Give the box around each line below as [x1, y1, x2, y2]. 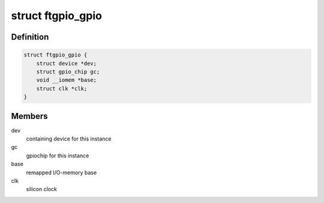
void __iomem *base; [36, 77, 97, 83]
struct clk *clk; [36, 85, 88, 92]
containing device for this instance [26, 135, 112, 142]
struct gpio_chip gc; [36, 68, 100, 75]
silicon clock [26, 186, 57, 193]
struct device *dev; [36, 60, 97, 67]
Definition [11, 32, 49, 42]
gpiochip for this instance [26, 152, 89, 159]
